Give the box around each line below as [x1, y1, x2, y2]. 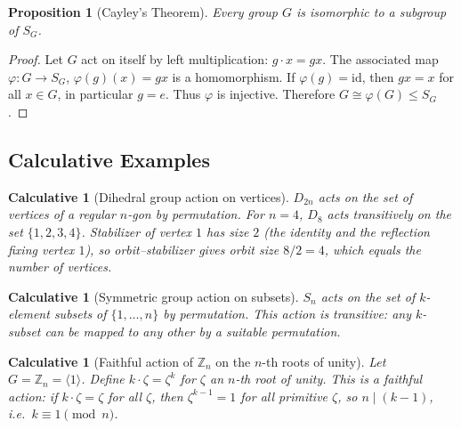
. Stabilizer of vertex [81, 222, 192, 240]
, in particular [57, 85, 133, 103]
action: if [8, 386, 58, 405]
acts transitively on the [327, 205, 451, 223]
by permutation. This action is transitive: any [163, 304, 411, 323]
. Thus [166, 85, 201, 103]
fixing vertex [8, 239, 75, 258]
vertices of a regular [8, 205, 116, 223]
